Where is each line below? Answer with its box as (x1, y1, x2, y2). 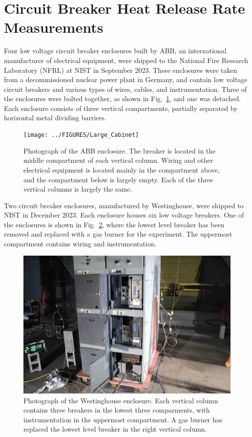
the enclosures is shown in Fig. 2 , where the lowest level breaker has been (4, 219, 225, 229)
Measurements (4, 17, 104, 37)
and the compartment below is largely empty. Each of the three (23, 174, 213, 184)
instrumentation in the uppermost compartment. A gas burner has (23, 414, 223, 424)
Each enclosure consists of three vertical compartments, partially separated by (4, 103, 238, 113)
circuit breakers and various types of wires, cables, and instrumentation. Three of (4, 84, 247, 94)
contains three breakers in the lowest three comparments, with (23, 405, 210, 415)
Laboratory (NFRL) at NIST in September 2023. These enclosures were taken (4, 65, 237, 75)
